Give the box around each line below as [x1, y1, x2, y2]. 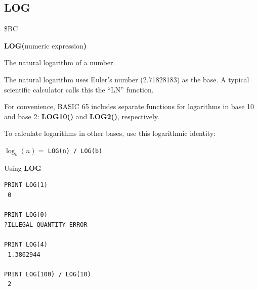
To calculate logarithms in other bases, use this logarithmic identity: [4, 128, 216, 138]
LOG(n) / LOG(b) [48, 147, 103, 155]
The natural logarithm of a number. [4, 57, 115, 68]
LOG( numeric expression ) [4, 40, 87, 51]
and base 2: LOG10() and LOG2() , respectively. [4, 111, 159, 121]
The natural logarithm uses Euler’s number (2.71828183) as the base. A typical [4, 74, 249, 84]
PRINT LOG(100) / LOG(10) [4, 270, 91, 278]
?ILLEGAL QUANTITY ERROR [4, 221, 88, 228]
